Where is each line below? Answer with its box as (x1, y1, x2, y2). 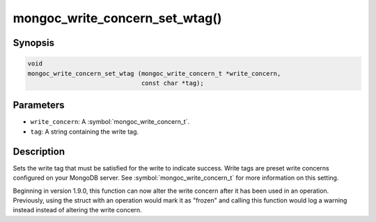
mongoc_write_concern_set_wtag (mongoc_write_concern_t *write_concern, (27, 70, 281, 77)
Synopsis (13, 37, 55, 49)
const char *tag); (141, 79, 205, 87)
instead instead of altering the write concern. (13, 206, 142, 214)
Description (13, 145, 65, 157)
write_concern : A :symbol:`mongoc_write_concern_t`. (30, 118, 190, 126)
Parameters (13, 100, 65, 111)
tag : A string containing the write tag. (30, 127, 139, 136)
